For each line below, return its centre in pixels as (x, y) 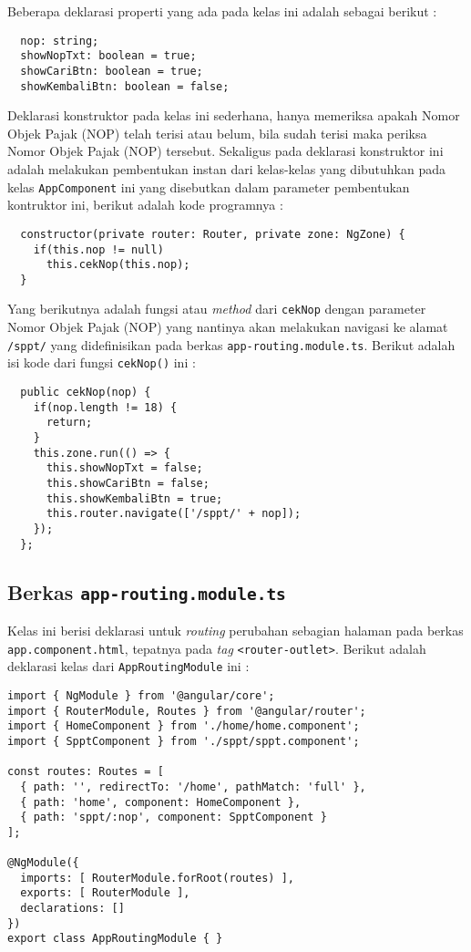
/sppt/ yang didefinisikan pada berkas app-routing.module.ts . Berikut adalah (231, 344)
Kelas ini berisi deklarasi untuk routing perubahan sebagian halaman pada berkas (235, 631)
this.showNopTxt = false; (124, 468)
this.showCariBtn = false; (128, 483)
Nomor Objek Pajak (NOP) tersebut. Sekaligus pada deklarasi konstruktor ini (225, 151)
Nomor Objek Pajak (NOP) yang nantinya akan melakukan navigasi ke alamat (228, 327)
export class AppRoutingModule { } (115, 939)
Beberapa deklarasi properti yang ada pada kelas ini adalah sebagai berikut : (222, 11)
